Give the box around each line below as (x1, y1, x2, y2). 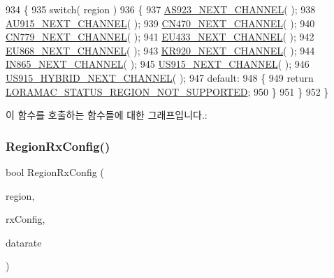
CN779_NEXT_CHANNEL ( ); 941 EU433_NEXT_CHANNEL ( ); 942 (6, 29, 314, 44)
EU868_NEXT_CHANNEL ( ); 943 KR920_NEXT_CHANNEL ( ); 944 (6, 43, 315, 57)
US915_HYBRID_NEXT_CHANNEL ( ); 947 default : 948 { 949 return (6, 70, 314, 85)
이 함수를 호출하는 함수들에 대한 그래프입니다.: (6, 108, 208, 122)
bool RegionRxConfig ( (6, 164, 104, 179)
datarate (6, 235, 42, 249)
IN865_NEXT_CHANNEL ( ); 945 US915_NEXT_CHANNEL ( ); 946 (6, 57, 310, 71)
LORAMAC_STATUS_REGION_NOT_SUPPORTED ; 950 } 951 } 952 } (6, 84, 329, 98)
